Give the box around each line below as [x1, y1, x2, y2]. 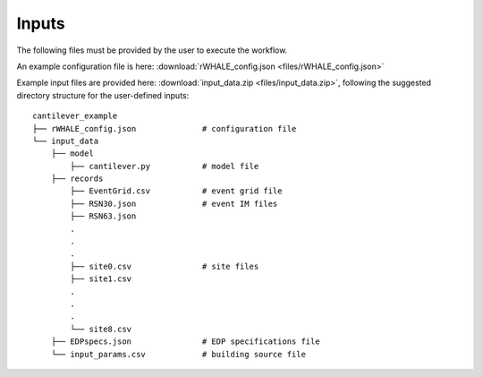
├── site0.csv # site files [70, 261, 259, 271]
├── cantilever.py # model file [70, 161, 259, 171]
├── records [50, 174, 104, 184]
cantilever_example [32, 111, 118, 121]
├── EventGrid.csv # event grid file [70, 186, 283, 196]
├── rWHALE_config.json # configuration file [32, 124, 297, 133]
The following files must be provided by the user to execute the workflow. [16, 45, 288, 56]
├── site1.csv [70, 274, 132, 284]
